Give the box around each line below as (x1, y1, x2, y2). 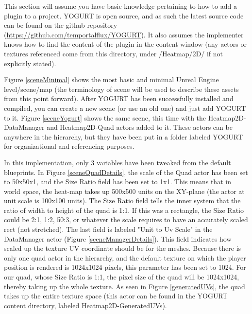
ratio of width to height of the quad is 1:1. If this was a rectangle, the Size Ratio (4, 205, 244, 215)
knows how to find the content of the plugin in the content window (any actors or (4, 39, 247, 49)
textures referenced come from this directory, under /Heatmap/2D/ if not (4, 48, 223, 58)
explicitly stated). (4, 58, 56, 68)
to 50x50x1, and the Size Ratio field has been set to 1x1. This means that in (4, 176, 231, 187)
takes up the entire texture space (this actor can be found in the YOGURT (4, 291, 228, 301)
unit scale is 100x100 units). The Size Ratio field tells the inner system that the (4, 195, 241, 206)
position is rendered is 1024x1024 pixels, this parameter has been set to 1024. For (4, 262, 246, 272)
